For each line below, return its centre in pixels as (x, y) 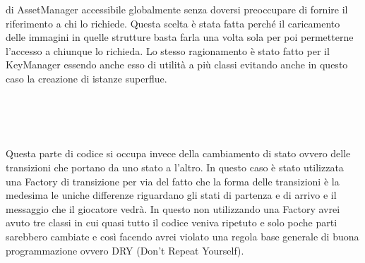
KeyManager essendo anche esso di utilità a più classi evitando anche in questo (177, 65)
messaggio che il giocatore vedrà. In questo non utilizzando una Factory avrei (173, 208)
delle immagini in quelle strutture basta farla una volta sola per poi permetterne (180, 37)
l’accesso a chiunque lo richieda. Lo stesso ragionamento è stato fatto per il (168, 50)
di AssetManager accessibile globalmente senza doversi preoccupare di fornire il (177, 9)
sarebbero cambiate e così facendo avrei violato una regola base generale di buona (182, 236)
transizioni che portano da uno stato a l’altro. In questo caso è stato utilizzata (175, 167)
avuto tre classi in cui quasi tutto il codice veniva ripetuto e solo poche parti (172, 222)
